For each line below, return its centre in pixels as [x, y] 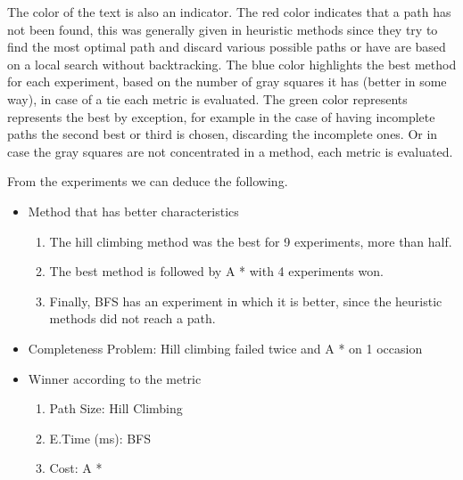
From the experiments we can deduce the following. [148, 181]
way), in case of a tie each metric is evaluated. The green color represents [207, 98]
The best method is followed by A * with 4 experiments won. [216, 271]
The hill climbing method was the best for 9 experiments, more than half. [251, 241]
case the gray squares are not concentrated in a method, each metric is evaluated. [230, 151]
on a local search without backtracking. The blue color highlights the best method [232, 64]
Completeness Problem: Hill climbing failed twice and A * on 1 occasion [225, 348]
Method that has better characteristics [133, 211]
